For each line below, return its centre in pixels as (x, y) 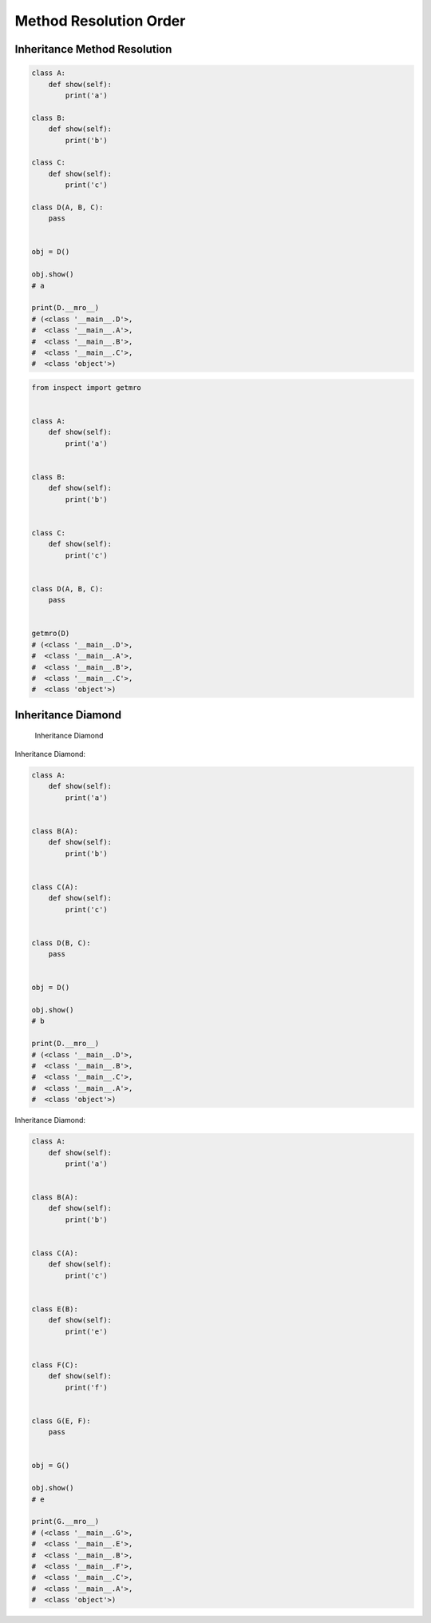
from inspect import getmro (86, 387)
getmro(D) (51, 634)
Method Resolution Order (100, 21)
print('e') (86, 1331)
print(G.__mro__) (65, 1522)
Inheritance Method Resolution (93, 49)
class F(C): (55, 1365)
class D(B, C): (61, 943)
